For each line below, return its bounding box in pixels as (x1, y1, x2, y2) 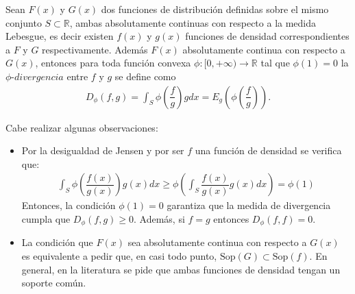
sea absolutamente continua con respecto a (127, 235, 307, 249)
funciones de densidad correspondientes (185, 29, 350, 43)
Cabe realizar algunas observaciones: (5, 120, 158, 134)
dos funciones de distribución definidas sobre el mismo (101, 2, 329, 16)
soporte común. (21, 275, 86, 290)
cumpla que (21, 212, 71, 225)
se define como (114, 69, 176, 83)
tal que (260, 56, 290, 70)
